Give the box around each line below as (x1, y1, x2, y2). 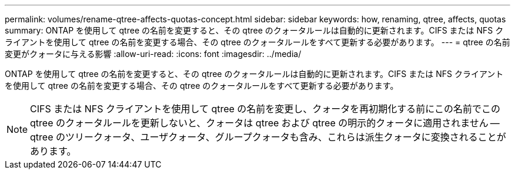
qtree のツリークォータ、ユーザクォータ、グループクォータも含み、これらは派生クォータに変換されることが (30, 131, 506, 143)
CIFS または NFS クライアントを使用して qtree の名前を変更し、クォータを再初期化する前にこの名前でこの (30, 103, 501, 115)
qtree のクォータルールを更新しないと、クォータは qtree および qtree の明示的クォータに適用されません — (30, 117, 500, 129)
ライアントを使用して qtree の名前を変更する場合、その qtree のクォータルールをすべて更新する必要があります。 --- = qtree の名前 (5, 37, 510, 47)
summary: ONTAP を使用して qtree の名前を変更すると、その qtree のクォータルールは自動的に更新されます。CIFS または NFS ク (5, 25, 504, 35)
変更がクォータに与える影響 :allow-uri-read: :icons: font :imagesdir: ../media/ (5, 49, 302, 59)
